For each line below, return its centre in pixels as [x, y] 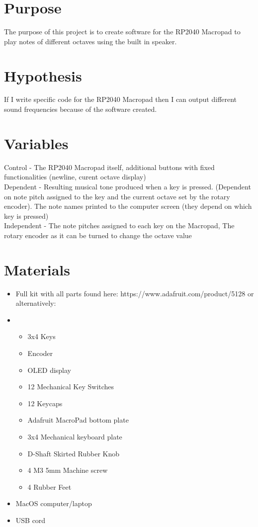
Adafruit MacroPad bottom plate [78, 420]
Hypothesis [43, 75]
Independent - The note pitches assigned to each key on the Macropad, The [119, 225]
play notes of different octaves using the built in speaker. [90, 41]
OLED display [49, 370]
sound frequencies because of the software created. [81, 109]
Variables [36, 143]
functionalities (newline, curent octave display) [75, 177]
